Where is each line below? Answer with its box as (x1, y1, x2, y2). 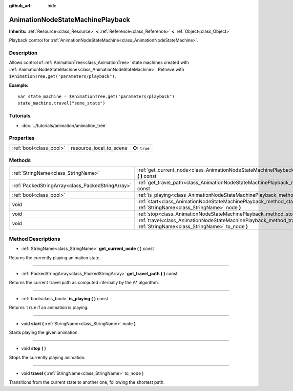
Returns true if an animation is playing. (9, 305, 89, 310)
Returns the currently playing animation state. (9, 254, 101, 261)
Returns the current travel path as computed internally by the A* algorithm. (9, 280, 159, 286)
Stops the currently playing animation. (9, 354, 85, 360)
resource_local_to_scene (71, 144, 128, 151)
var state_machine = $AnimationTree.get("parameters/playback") (18, 94, 175, 99)
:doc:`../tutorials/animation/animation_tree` (21, 123, 107, 128)
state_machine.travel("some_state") (18, 101, 105, 106)
